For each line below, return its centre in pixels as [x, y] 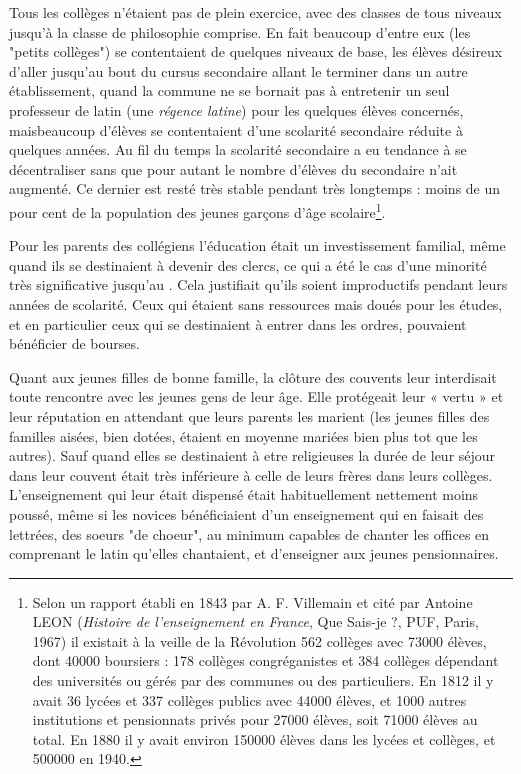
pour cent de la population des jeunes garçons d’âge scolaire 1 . [197, 210]
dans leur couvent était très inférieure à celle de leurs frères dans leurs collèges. [251, 474]
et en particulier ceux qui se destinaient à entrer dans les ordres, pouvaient [238, 323]
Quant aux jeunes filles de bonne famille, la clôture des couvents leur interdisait [253, 376]
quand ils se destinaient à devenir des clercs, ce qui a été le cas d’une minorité [248, 264]
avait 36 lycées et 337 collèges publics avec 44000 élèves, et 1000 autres [249, 699]
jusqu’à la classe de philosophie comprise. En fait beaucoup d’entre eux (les [240, 31]
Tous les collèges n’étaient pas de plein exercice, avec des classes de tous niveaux [255, 12]
